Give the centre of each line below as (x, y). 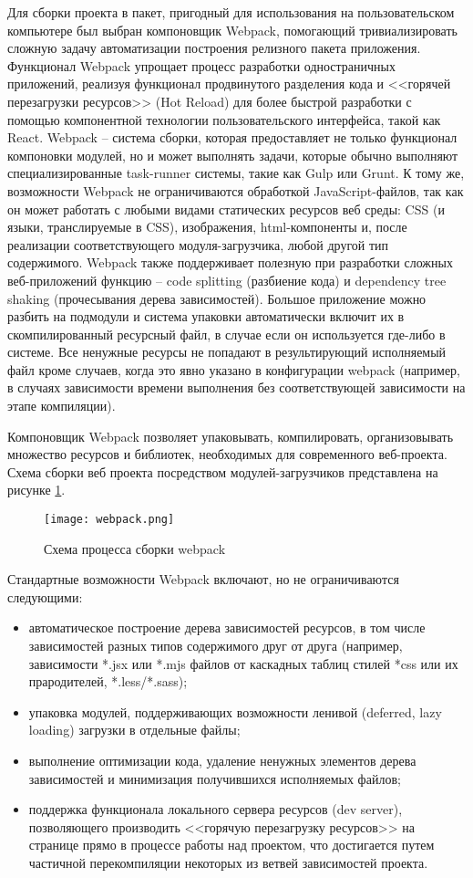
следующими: (45, 596)
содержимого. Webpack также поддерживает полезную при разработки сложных (230, 262)
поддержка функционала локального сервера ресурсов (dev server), (216, 809)
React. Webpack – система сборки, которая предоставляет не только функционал (232, 137)
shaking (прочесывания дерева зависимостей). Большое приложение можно (217, 298)
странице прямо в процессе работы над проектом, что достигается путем (231, 845)
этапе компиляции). (62, 406)
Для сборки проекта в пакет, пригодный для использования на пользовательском (231, 12)
